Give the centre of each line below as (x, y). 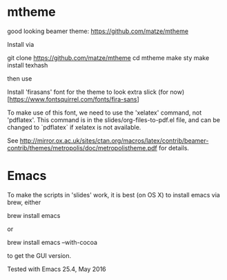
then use (20, 78)
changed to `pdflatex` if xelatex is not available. (74, 127)
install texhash (28, 65)
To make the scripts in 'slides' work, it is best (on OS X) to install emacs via (114, 194)
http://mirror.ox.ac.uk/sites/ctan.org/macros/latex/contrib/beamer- (114, 140)
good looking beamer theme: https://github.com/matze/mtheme (98, 31)
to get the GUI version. (39, 255)
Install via (21, 44)
